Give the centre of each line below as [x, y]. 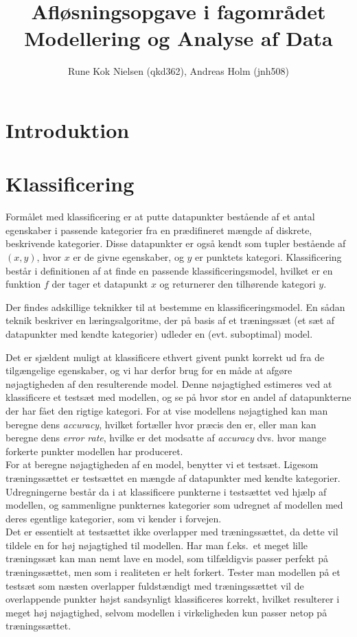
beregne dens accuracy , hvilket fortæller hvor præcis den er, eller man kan [161, 424]
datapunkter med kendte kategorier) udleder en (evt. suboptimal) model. [159, 333]
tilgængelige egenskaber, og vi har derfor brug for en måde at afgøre [149, 370]
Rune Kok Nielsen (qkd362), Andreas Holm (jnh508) [178, 71]
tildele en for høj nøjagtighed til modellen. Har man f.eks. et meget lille [157, 545]
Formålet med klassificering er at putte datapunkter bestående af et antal [160, 217]
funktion [23, 284]
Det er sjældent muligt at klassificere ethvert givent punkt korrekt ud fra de [165, 357]
